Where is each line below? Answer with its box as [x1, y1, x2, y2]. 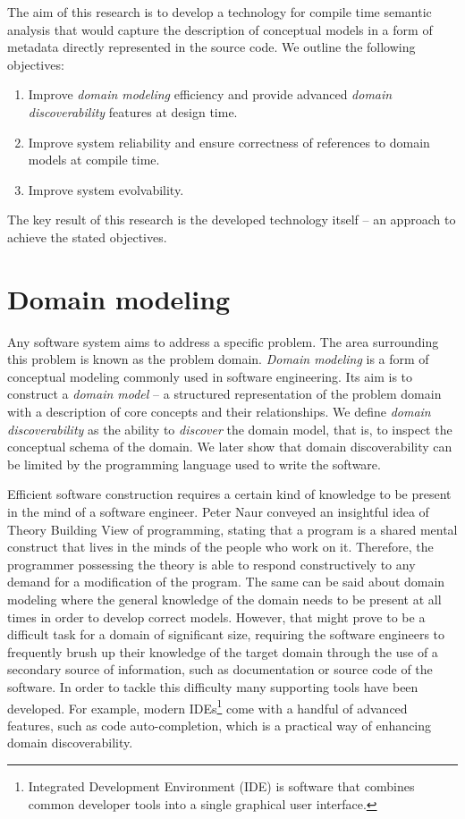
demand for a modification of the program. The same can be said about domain [7, 572, 445, 591]
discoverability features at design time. [28, 102, 238, 121]
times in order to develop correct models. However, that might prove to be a [7, 607, 426, 626]
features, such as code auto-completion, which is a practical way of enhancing [7, 715, 432, 734]
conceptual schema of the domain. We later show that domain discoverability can [7, 437, 452, 456]
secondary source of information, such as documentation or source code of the [7, 660, 433, 679]
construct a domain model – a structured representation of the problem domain [7, 384, 442, 403]
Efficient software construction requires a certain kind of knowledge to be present [7, 485, 452, 503]
